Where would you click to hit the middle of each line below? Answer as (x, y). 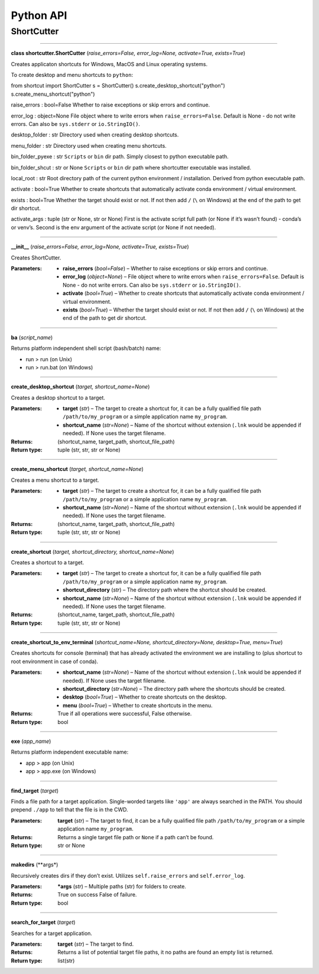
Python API (39, 15)
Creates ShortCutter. (36, 258)
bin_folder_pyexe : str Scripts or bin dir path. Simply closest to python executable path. (120, 157)
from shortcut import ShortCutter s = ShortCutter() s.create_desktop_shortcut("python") (118, 86)
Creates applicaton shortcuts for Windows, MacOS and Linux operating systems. (109, 64)
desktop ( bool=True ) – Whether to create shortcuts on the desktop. (145, 697)
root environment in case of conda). (55, 661)
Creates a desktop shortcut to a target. (58, 397)
